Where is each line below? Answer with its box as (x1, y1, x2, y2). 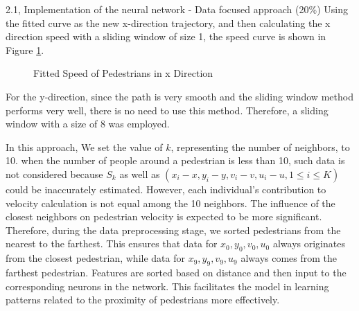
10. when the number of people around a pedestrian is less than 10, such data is (6, 153, 345, 168)
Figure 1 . (6, 42, 44, 57)
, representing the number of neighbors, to (170, 139, 350, 154)
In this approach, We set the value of (6, 139, 163, 154)
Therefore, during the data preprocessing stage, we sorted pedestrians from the (6, 222, 341, 237)
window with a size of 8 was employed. (6, 116, 170, 131)
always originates (272, 236, 345, 251)
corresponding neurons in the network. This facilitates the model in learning (6, 278, 329, 293)
